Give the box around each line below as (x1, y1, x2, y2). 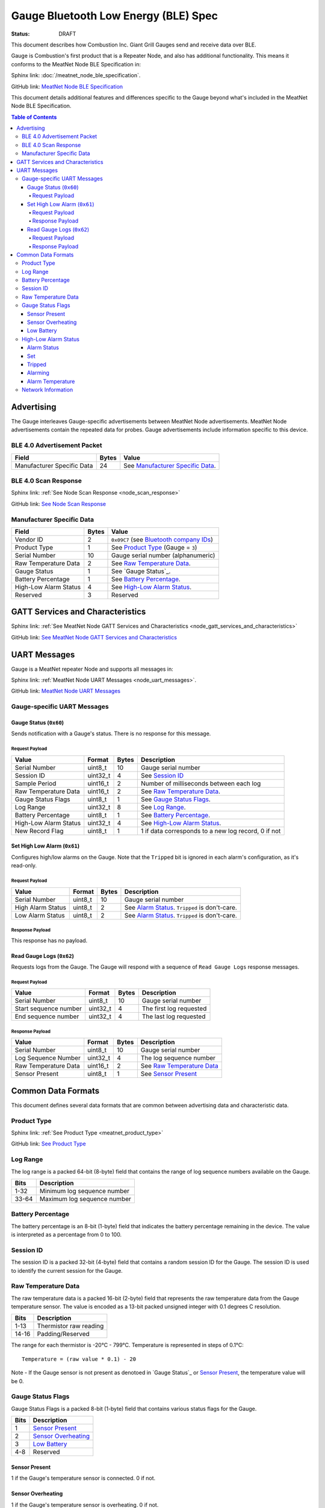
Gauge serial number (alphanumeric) (111, 551, 215, 559)
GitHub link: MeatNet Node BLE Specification (11, 83, 123, 90)
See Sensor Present (140, 1069, 197, 1078)
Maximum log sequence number (39, 1194, 132, 1203)
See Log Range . (140, 803, 186, 811)
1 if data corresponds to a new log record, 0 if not (140, 826, 281, 835)
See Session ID (140, 771, 184, 779)
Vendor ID (14, 535, 43, 543)
